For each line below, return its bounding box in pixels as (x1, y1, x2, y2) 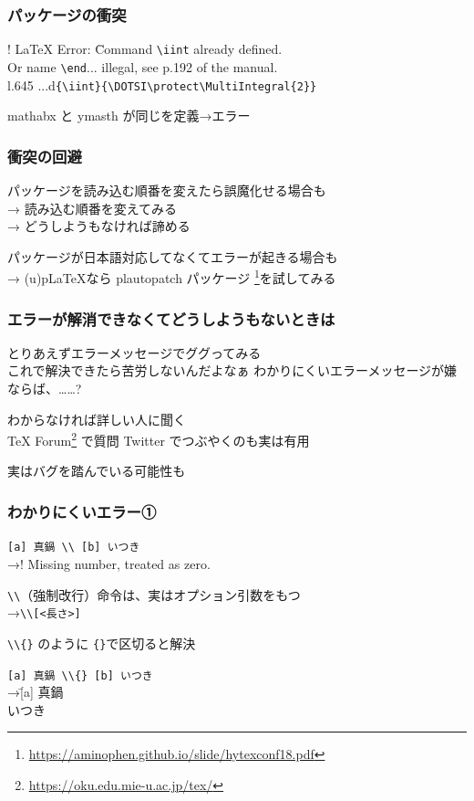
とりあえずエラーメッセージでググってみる (7, 343, 262, 362)
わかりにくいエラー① (7, 500, 157, 522)
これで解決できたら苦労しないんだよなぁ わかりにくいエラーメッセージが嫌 (7, 361, 458, 380)
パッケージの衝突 (7, 3, 127, 26)
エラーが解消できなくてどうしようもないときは (7, 307, 335, 330)
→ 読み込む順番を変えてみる (7, 198, 177, 217)
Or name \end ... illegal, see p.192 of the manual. (7, 57, 278, 76)
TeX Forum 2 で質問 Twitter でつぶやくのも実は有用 (7, 428, 310, 449)
